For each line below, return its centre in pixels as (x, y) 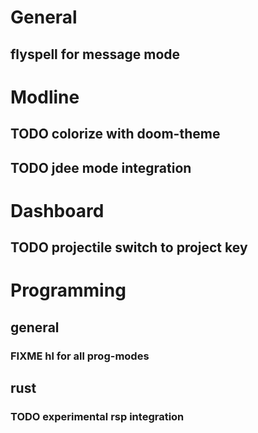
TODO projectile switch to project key (129, 247)
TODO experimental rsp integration (97, 416)
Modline (45, 97)
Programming (68, 290)
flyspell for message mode (95, 54)
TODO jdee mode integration (101, 167)
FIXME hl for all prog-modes (80, 356)
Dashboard (57, 210)
